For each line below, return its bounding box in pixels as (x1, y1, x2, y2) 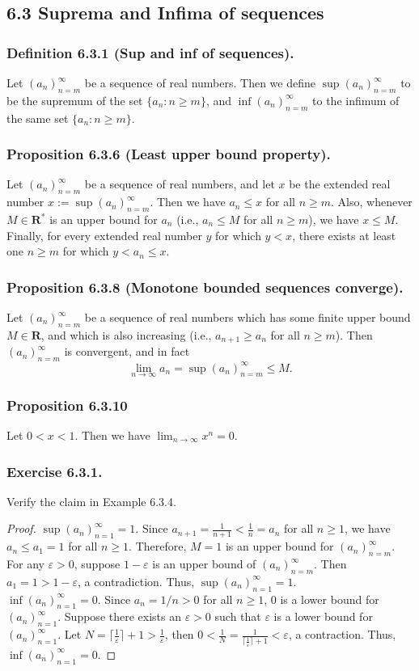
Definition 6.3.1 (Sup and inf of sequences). (6, 42, 294, 62)
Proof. (6, 520, 36, 537)
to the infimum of (312, 91, 400, 108)
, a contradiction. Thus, (78, 572, 195, 589)
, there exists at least (292, 226, 396, 243)
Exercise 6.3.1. (6, 461, 103, 481)
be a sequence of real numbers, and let (84, 175, 275, 192)
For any (6, 555, 44, 572)
